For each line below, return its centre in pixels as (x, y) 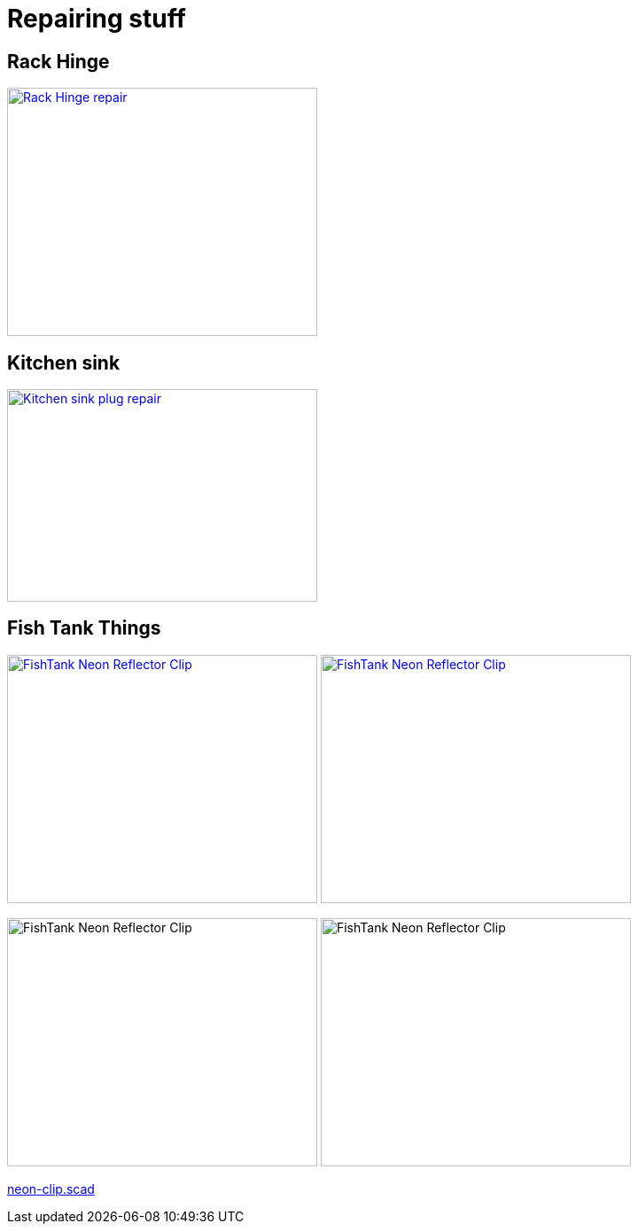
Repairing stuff (97, 19)
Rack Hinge (58, 61)
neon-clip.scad (51, 1188)
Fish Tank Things (84, 628)
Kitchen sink (64, 362)
